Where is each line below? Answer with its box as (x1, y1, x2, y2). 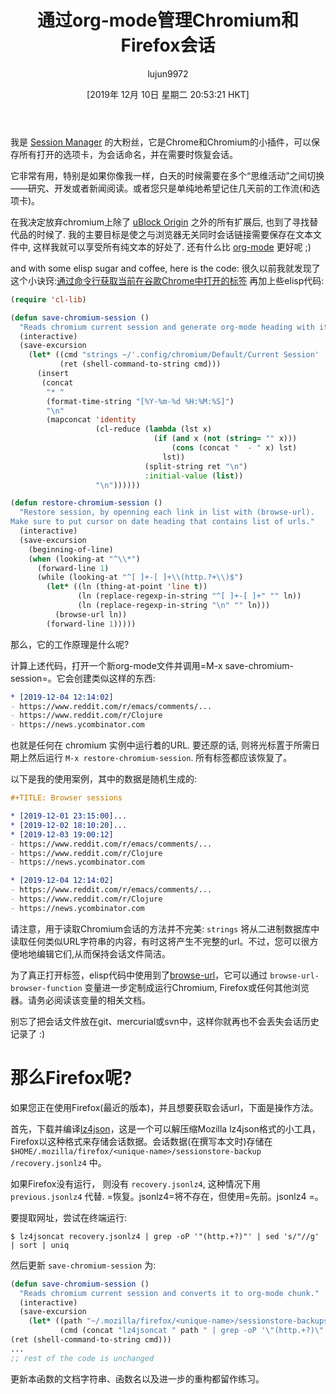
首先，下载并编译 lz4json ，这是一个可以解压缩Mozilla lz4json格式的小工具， (10, 1122, 321, 1135)
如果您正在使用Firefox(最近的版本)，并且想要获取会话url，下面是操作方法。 (10, 1101, 319, 1113)
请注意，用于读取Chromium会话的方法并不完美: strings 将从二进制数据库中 (10, 922, 320, 935)
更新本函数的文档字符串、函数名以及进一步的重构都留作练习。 (10, 1372, 265, 1385)
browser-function (10, 983, 83, 993)
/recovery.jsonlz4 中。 (10, 1156, 107, 1168)
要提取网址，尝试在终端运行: (10, 1211, 128, 1223)
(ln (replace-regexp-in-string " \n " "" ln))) (77, 601, 271, 611)
